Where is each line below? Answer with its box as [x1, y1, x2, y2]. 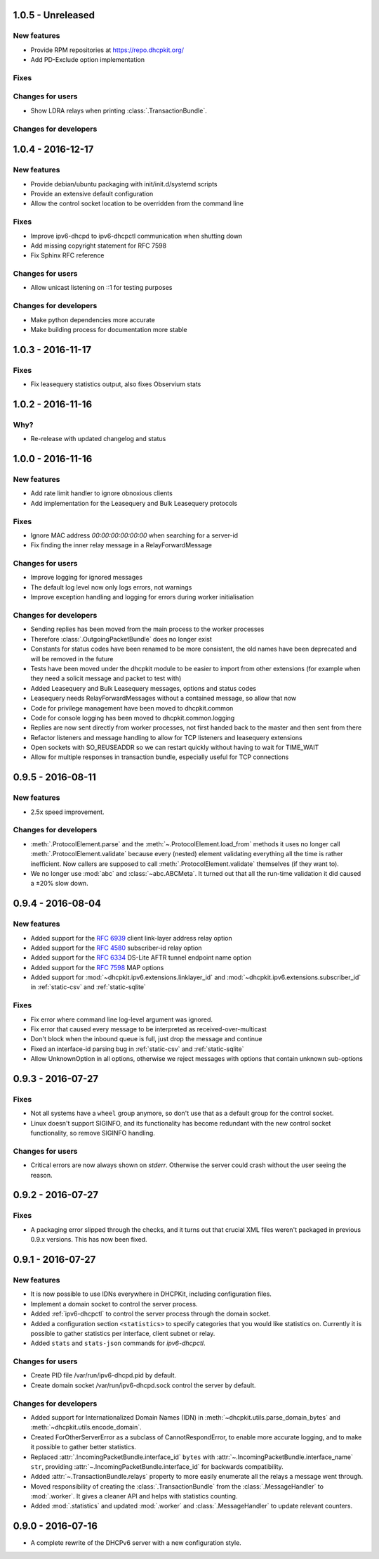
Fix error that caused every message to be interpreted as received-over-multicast [30, 1024, 267, 1033]
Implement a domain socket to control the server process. [30, 1299, 198, 1308]
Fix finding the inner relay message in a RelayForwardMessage [30, 541, 212, 549]
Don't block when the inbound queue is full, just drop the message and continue [30, 1035, 262, 1043]
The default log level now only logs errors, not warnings [30, 583, 192, 591]
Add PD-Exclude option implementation [30, 56, 145, 64]
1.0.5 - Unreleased [13, 9, 95, 21]
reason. [30, 1171, 53, 1179]
